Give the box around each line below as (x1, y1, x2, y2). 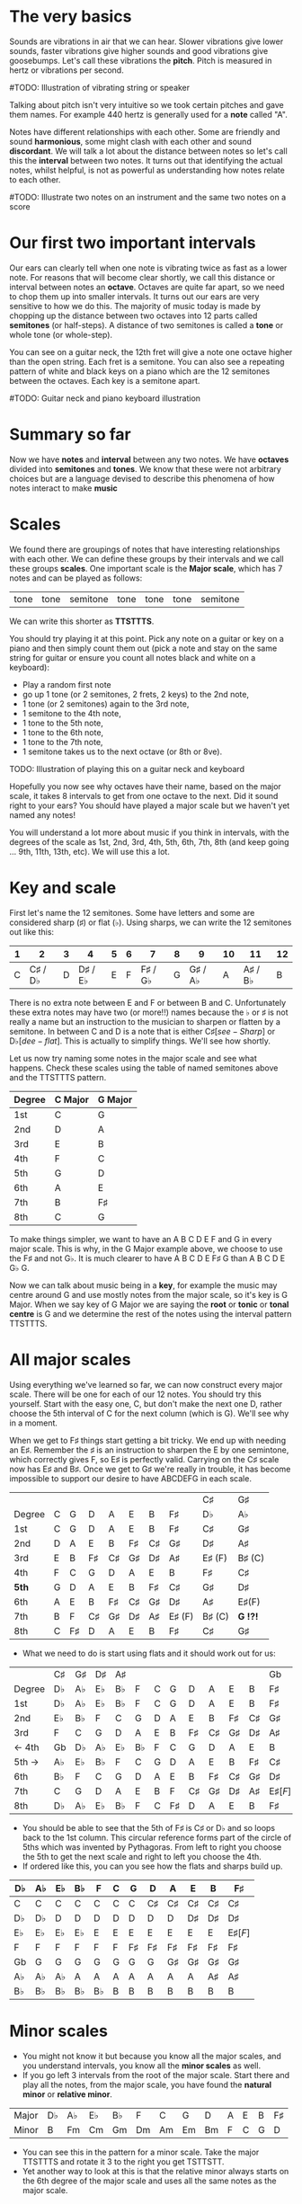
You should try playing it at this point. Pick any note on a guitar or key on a (9, 633, 285, 644)
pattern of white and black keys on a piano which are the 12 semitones (9, 366, 271, 377)
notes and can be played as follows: (9, 573, 143, 583)
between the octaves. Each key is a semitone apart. (9, 375, 200, 386)
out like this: (9, 926, 55, 937)
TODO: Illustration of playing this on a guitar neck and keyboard (9, 763, 245, 774)
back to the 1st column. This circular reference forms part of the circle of (22, 1832, 292, 1843)
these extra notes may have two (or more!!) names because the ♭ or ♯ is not (9, 1007, 289, 1018)
